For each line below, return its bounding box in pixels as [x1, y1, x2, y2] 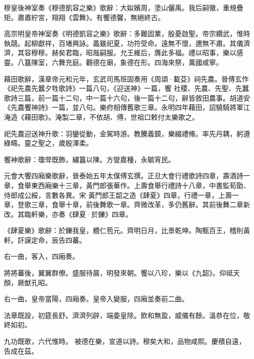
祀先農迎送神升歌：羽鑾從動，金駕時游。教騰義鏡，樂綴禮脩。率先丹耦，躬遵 [4, 128, 250, 138]
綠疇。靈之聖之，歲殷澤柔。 [4, 138, 93, 148]
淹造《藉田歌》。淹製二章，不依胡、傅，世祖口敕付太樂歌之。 [4, 111, 199, 122]
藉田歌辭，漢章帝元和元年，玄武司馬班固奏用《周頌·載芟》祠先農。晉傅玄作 [4, 73, 249, 84]
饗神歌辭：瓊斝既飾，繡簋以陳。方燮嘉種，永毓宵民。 [4, 154, 175, 164]
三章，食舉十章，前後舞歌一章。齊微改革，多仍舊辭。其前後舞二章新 [31, 199, 250, 210]
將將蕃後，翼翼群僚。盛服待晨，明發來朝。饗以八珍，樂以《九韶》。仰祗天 [4, 268, 240, 278]
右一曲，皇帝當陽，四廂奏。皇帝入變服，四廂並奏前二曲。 [4, 294, 189, 304]
